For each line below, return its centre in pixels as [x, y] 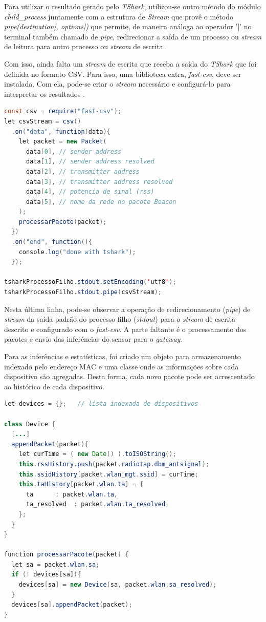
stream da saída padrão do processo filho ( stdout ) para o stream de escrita [120, 319]
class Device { [30, 424]
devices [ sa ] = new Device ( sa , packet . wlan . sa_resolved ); [118, 585]
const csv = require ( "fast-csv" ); [63, 111]
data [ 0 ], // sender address [74, 151]
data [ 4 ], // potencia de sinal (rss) [90, 192]
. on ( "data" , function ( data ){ [61, 131]
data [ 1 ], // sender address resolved [90, 162]
